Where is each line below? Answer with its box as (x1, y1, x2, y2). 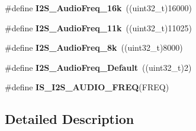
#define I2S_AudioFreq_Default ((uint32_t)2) (5, 61, 192, 73)
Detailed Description (5, 110, 134, 128)
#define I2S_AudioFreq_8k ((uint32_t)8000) (5, 41, 183, 54)
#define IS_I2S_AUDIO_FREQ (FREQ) (5, 81, 169, 93)
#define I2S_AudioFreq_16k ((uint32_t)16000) (5, 2, 192, 14)
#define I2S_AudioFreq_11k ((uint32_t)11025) (5, 21, 192, 34)
